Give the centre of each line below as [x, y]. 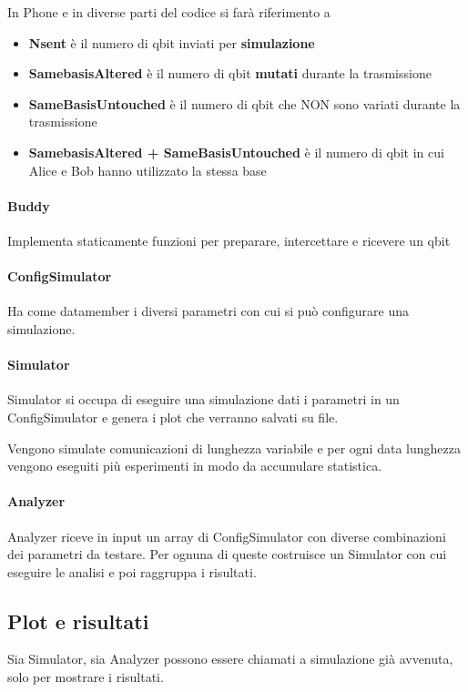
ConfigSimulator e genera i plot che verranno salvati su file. [173, 417]
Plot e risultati [78, 621]
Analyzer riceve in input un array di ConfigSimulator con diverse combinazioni [227, 536]
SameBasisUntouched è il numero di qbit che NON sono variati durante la [244, 103]
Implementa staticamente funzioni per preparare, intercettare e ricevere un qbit [229, 240]
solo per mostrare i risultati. [86, 677]
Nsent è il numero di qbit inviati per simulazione [172, 42]
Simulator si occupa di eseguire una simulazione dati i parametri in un [203, 399]
